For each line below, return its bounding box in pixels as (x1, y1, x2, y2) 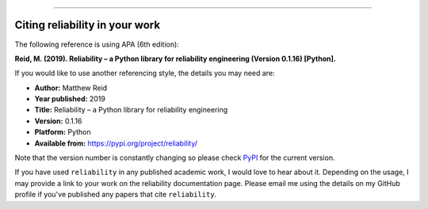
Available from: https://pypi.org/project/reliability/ (34, 139, 198, 148)
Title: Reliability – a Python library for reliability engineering (34, 105, 228, 115)
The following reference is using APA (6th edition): (14, 40, 180, 49)
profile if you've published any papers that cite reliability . (14, 190, 217, 199)
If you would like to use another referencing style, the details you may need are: (14, 68, 275, 78)
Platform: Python (34, 127, 91, 137)
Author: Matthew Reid (34, 83, 108, 93)
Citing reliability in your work (14, 18, 161, 32)
